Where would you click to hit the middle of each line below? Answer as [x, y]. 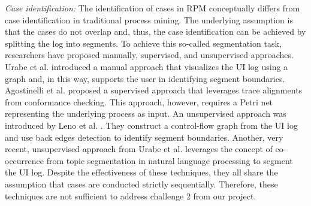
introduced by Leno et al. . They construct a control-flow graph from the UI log [151, 125]
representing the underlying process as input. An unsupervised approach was [146, 113]
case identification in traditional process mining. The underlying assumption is [149, 19]
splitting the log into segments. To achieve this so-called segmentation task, [143, 43]
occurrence [25, 160]
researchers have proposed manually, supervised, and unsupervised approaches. [149, 55]
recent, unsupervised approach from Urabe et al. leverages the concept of [139, 149]
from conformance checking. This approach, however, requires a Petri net [139, 102]
